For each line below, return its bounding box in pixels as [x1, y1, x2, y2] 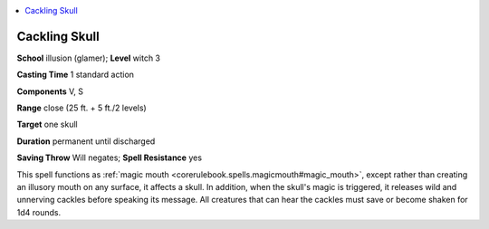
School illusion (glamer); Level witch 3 [16, 52, 160, 63]
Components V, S [16, 86, 83, 97]
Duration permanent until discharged [16, 136, 156, 147]
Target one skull [16, 119, 78, 130]
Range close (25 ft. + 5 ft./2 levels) [16, 102, 147, 113]
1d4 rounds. [16, 206, 62, 217]
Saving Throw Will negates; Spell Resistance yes [16, 152, 203, 163]
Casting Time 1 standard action [16, 69, 135, 81]
